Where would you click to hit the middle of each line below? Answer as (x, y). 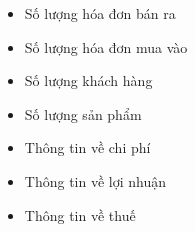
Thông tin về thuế (80, 214)
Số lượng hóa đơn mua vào (106, 46)
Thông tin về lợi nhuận (95, 180)
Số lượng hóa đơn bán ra (100, 13)
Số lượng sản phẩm (83, 113)
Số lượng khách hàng (88, 80)
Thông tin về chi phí (87, 147)
